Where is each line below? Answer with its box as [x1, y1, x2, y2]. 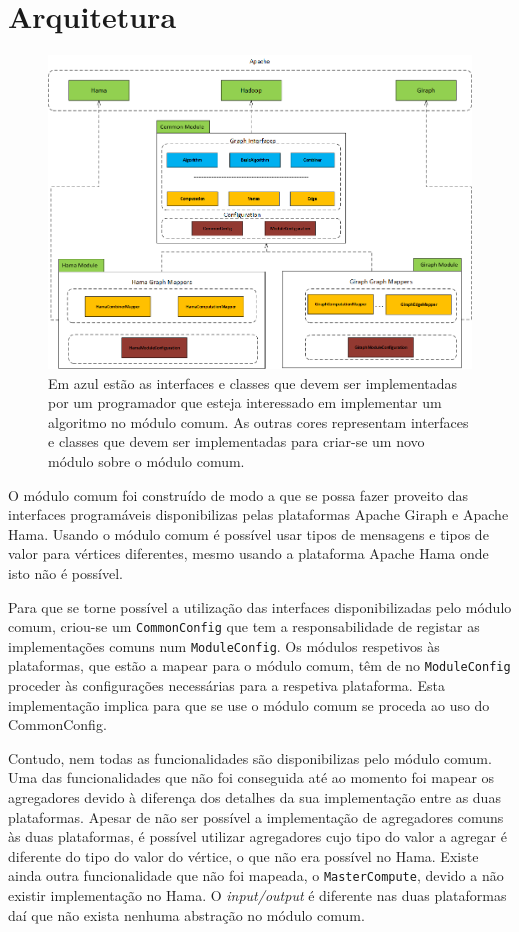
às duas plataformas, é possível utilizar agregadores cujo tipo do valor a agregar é [8, 826, 507, 847]
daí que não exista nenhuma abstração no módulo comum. [8, 904, 365, 925]
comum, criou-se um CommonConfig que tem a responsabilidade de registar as [8, 616, 480, 637]
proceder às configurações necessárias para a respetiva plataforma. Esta [8, 675, 445, 696]
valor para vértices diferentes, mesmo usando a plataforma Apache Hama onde [8, 543, 489, 564]
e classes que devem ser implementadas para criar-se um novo [48, 431, 425, 452]
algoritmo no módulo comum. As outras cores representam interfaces [48, 411, 469, 432]
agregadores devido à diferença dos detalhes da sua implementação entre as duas [8, 787, 501, 808]
